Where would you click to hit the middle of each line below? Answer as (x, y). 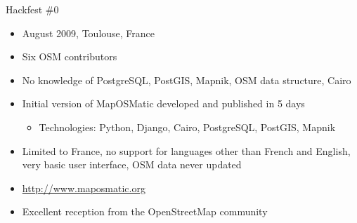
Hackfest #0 (32, 9)
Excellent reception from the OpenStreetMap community (145, 211)
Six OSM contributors (70, 56)
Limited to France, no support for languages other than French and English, (186, 150)
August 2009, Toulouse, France (89, 33)
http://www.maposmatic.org (84, 188)
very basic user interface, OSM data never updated (132, 164)
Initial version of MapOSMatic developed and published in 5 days (163, 103)
